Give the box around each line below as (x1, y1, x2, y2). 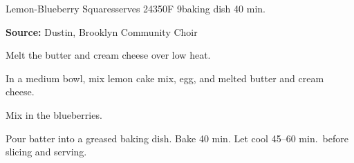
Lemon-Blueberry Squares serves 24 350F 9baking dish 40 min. (6, 1, 265, 15)
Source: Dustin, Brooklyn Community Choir (6, 24, 198, 39)
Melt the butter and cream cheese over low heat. (6, 48, 211, 62)
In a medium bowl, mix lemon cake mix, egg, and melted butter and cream (6, 70, 324, 85)
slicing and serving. (6, 144, 87, 159)
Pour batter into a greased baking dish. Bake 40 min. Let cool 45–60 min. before (6, 131, 348, 145)
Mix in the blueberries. (6, 107, 102, 122)
